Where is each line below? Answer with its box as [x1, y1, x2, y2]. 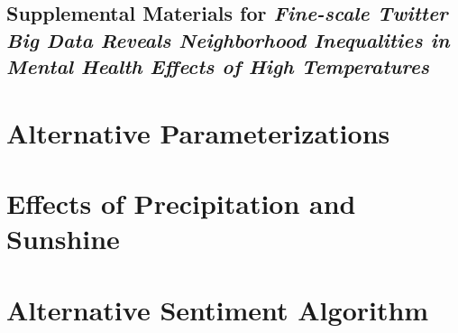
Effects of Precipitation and [6, 185, 356, 222]
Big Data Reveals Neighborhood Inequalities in [6, 25, 450, 53]
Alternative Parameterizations [6, 114, 390, 151]
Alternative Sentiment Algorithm [6, 291, 429, 328]
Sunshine [6, 220, 120, 257]
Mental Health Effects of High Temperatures [6, 52, 430, 80]
